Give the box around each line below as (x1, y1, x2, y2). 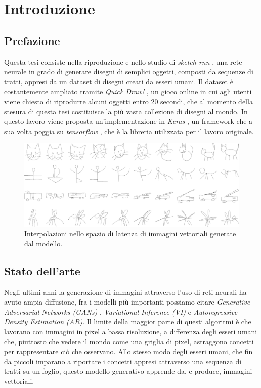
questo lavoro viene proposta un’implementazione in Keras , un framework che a (4, 116, 253, 126)
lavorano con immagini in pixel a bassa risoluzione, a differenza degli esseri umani (4, 326, 257, 337)
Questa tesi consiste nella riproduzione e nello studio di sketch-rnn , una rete (4, 56, 242, 67)
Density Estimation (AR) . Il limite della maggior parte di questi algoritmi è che (4, 316, 251, 327)
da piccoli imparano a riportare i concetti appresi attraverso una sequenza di (4, 356, 242, 366)
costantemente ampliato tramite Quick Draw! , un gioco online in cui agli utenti (4, 86, 252, 97)
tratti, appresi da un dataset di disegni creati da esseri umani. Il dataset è (4, 76, 233, 87)
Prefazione (4, 32, 60, 48)
